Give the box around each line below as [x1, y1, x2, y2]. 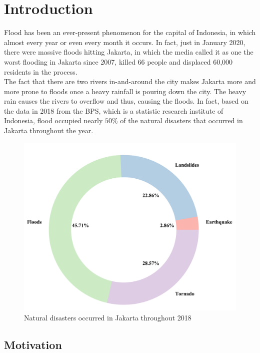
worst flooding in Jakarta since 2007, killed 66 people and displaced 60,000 [4, 56, 233, 67]
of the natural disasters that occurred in [120, 115, 243, 126]
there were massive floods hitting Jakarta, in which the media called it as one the [4, 47, 253, 57]
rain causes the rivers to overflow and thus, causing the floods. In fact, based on [4, 96, 248, 106]
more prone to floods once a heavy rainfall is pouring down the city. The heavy [4, 86, 246, 96]
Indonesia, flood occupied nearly [4, 115, 103, 126]
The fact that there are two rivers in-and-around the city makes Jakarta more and [4, 76, 256, 87]
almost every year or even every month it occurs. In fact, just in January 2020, [4, 37, 245, 47]
